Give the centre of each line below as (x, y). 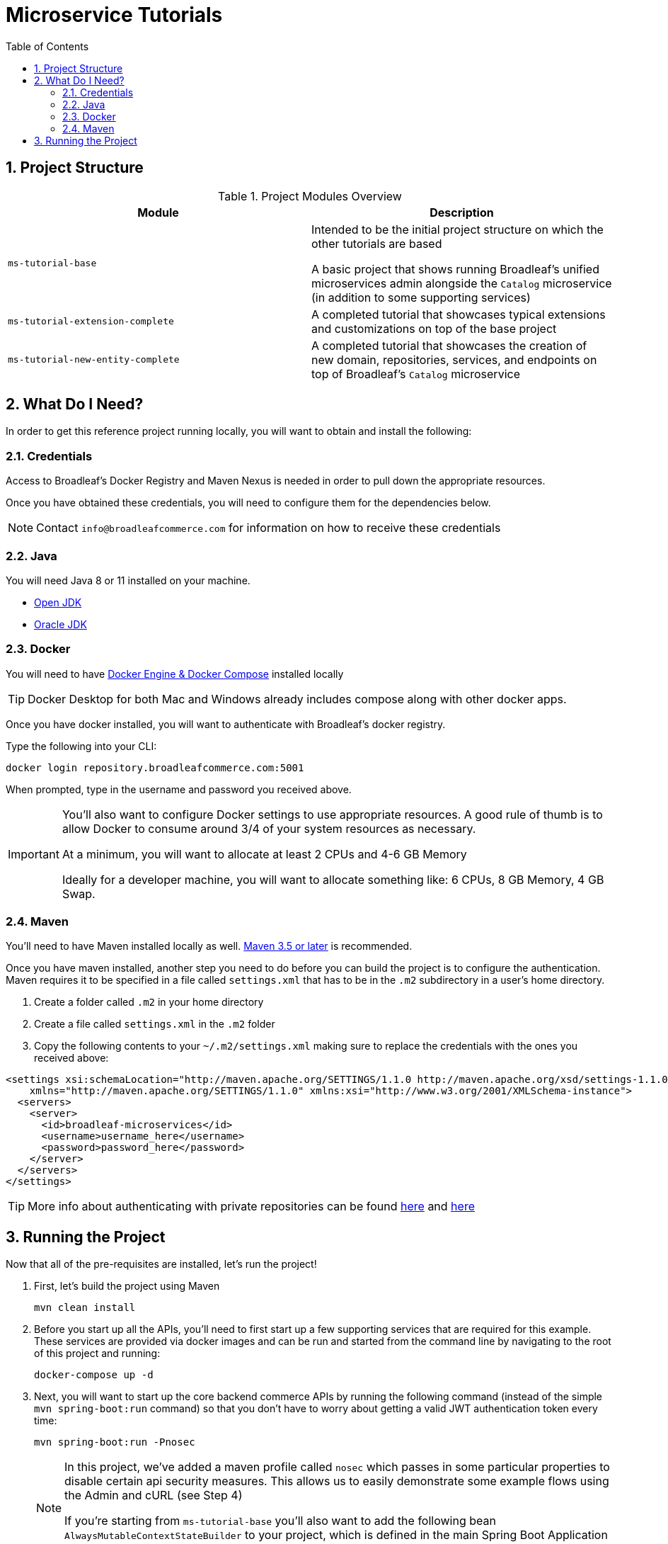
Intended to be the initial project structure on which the (457, 229)
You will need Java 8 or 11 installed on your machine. (128, 580)
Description (462, 212)
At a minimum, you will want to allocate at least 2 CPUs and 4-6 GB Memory (264, 854)
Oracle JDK (61, 624)
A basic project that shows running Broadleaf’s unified (455, 269)
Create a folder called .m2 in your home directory (149, 1002)
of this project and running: (97, 1353)
